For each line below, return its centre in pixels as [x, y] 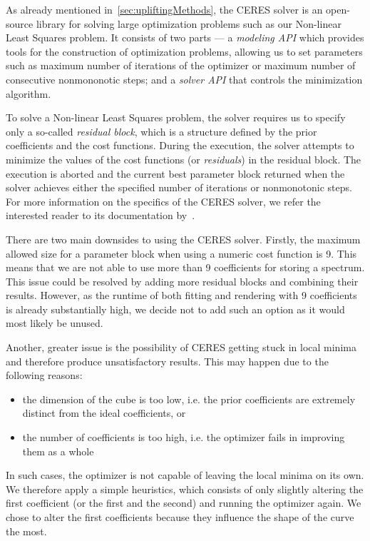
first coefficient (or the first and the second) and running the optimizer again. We [184, 503]
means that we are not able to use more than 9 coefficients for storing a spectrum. [185, 267]
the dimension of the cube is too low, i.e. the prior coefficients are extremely [189, 399]
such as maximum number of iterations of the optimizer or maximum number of [181, 65]
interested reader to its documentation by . [101, 215]
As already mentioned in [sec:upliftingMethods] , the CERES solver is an [164, 9]
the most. [26, 531]
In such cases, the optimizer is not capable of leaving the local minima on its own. [185, 475]
